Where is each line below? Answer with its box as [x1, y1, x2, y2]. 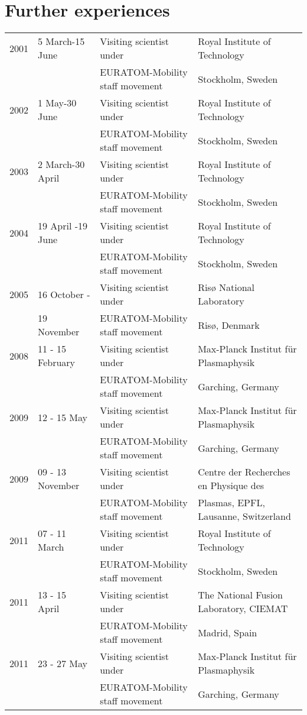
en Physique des [198, 478, 264, 493]
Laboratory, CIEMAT [198, 601, 288, 616]
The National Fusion [198, 588, 283, 602]
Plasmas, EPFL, [198, 496, 265, 510]
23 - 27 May [38, 656, 87, 670]
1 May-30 [38, 96, 77, 110]
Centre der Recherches [198, 465, 290, 479]
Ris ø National [198, 280, 255, 295]
